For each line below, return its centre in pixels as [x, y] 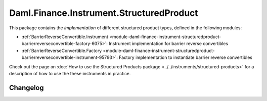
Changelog [26, 87]
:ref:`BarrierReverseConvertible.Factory [62, 50]
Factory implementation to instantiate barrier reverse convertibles [186, 57]
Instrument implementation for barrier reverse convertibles [169, 44]
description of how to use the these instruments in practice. [70, 73]
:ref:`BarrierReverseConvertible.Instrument [65, 37]
